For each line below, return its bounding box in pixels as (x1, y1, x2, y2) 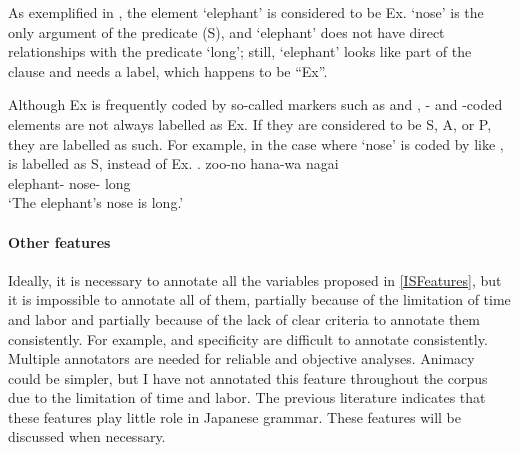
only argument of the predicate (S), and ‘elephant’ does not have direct (8, 21, 445, 42)
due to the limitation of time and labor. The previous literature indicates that (8, 387, 486, 408)
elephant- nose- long (8, 172, 131, 193)
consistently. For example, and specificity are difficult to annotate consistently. (8, 328, 488, 349)
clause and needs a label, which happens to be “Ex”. (8, 60, 328, 81)
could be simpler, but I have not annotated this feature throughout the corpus (8, 367, 488, 388)
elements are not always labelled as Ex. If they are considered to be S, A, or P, (8, 113, 492, 134)
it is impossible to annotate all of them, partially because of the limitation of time (8, 289, 511, 310)
